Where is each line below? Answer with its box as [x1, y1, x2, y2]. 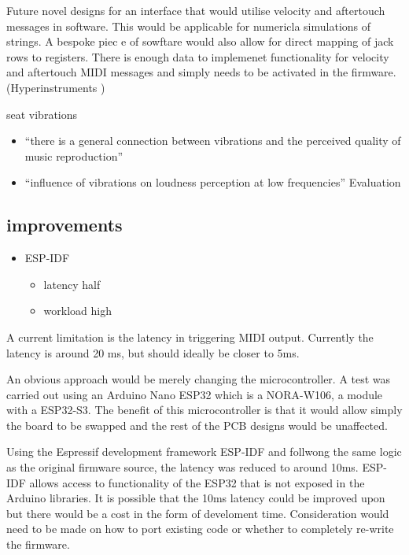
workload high [43, 302, 112, 319]
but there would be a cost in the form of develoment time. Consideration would [6, 505, 389, 521]
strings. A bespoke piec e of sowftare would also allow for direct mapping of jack [6, 33, 394, 50]
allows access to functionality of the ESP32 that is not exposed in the [29, 474, 365, 490]
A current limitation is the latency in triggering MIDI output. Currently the [6, 328, 374, 345]
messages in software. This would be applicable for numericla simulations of [6, 17, 371, 34]
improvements [6, 213, 123, 237]
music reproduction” [24, 147, 123, 164]
